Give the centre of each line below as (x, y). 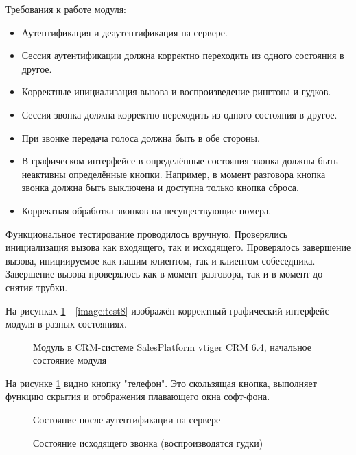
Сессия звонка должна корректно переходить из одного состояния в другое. (179, 114)
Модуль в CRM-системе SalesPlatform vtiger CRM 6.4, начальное (173, 346)
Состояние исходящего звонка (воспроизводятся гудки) (148, 442)
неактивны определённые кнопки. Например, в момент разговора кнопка (174, 174)
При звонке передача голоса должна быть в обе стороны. (141, 137)
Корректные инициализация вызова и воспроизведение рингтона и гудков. (176, 91)
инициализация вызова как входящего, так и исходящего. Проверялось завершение (178, 247)
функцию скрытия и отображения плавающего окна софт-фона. (138, 396)
